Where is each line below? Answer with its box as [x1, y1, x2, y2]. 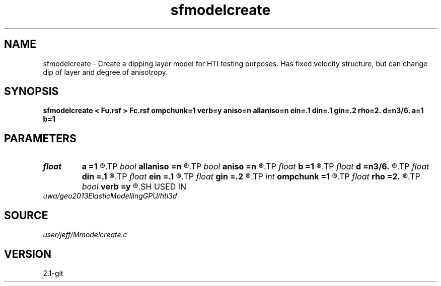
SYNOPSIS [4, 85, 59, 98]
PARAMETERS [4, 132, 77, 145]
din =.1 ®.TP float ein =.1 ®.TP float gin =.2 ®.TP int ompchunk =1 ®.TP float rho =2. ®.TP [82, 171, 420, 182]
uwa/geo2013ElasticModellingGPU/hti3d [43, 192, 177, 201]
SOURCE [4, 209, 48, 222]
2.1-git [43, 268, 63, 277]
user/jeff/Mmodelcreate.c [43, 230, 127, 239]
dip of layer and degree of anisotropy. [43, 67, 168, 76]
